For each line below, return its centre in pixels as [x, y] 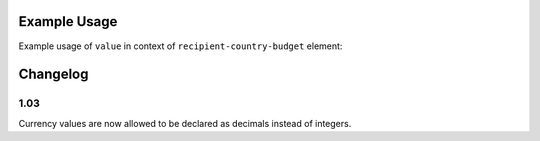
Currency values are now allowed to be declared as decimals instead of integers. [185, 123]
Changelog [53, 74]
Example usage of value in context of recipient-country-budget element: [180, 46]
